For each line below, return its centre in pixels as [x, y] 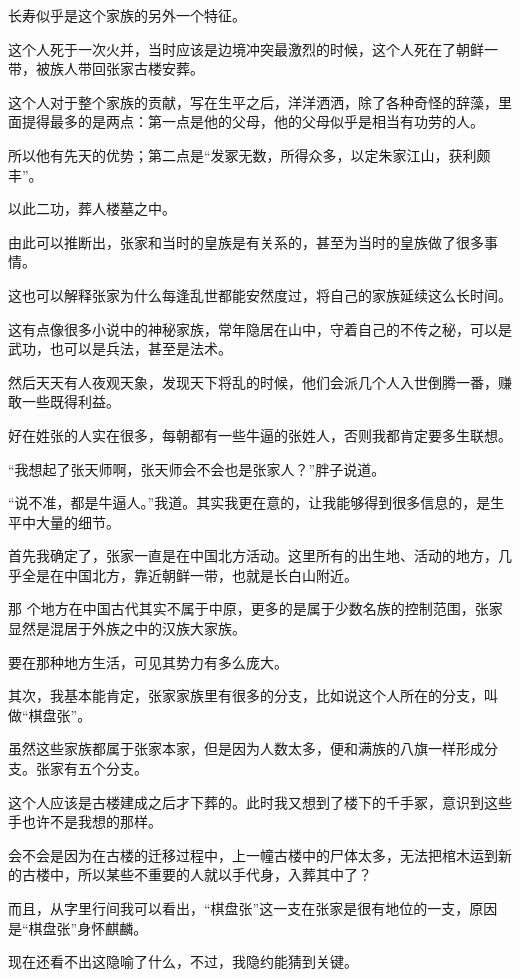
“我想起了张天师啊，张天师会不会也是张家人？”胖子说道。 [197, 468]
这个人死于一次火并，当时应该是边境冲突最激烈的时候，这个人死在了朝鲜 [246, 48]
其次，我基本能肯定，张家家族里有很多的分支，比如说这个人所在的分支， [246, 695]
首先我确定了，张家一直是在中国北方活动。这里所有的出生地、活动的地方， [253, 555]
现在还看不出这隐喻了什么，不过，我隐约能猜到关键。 [183, 961]
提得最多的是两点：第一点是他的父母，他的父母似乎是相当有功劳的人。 [252, 121]
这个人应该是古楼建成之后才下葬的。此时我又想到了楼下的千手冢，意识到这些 [260, 801]
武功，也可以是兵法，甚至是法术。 [120, 348]
